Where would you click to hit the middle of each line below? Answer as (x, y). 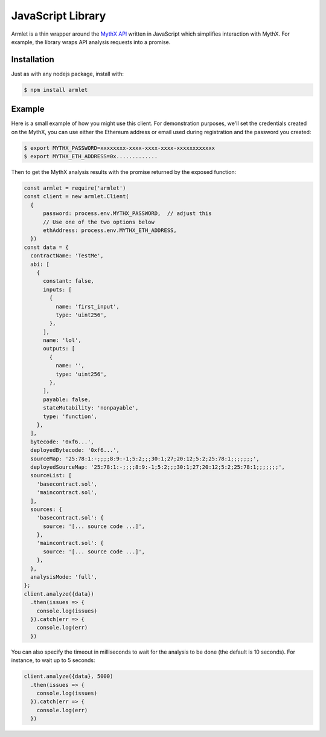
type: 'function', (70, 416)
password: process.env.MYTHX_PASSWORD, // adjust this (127, 214)
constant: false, (69, 281)
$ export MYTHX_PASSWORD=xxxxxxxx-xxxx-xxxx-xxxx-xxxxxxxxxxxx (120, 148)
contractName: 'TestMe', (67, 256)
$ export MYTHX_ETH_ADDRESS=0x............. (91, 156)
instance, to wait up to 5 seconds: (53, 660)
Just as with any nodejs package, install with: (67, 74)
